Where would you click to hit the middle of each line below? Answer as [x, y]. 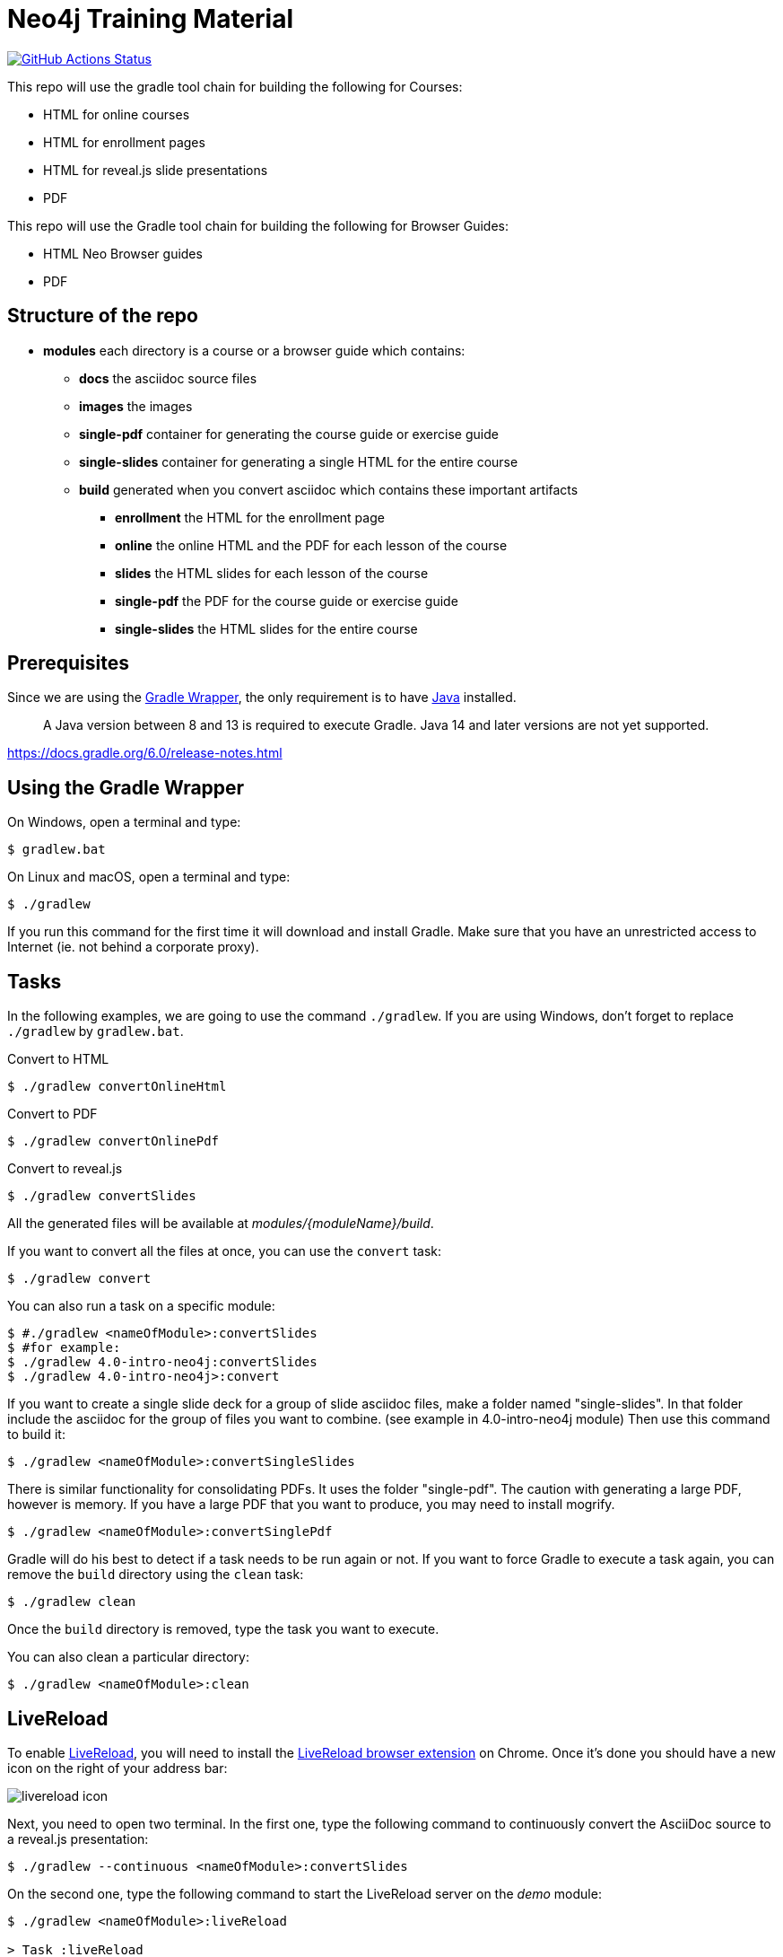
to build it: [36, 1435]
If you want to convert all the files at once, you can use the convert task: [225, 1251]
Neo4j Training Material [151, 19]
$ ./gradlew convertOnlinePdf [113, 1141]
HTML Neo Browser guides [123, 253]
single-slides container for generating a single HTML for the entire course [299, 461]
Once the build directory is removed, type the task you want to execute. [223, 1629]
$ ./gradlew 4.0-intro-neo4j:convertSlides [162, 1362]
